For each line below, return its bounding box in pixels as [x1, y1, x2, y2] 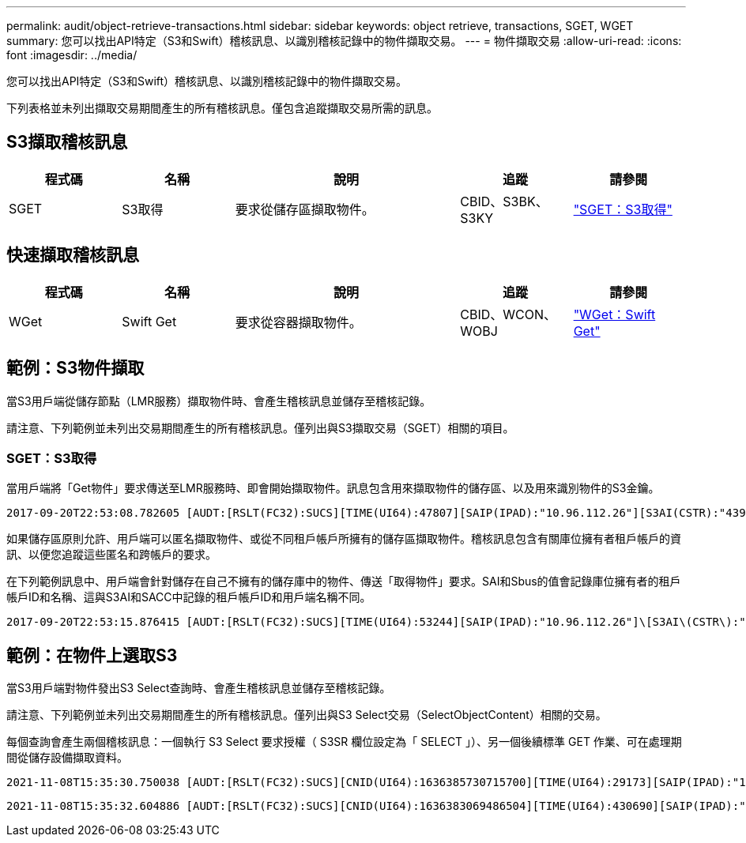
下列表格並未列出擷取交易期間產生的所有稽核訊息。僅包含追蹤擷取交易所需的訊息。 [6, 101, 438, 115]
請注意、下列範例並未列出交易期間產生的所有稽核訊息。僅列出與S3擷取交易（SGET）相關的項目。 [6, 420, 514, 435]
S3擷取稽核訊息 [6, 132, 128, 152]
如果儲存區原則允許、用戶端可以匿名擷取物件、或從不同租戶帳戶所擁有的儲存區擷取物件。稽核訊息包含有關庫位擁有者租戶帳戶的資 [6, 532, 681, 546]
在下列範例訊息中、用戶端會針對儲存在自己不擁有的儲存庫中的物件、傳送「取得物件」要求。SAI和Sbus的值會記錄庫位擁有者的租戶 [6, 574, 681, 589]
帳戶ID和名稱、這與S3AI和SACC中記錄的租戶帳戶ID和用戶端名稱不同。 [6, 590, 371, 604]
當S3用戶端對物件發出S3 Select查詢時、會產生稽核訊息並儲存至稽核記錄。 [6, 681, 391, 695]
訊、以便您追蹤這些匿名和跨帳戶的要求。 [6, 548, 217, 562]
